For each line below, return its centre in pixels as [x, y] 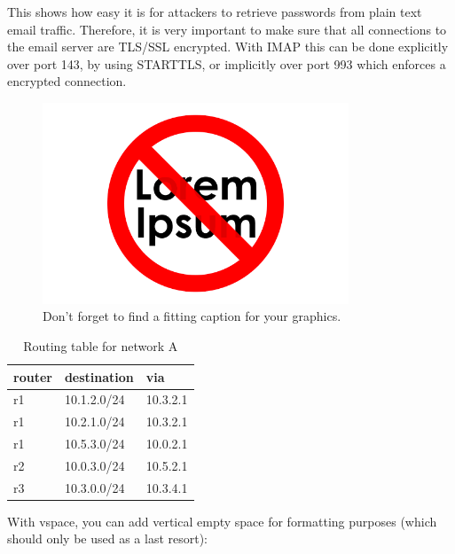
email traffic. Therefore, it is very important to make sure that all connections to [227, 29]
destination [99, 376]
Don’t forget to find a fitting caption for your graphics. [192, 316]
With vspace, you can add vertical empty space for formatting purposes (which [222, 521]
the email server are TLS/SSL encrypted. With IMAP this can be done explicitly [228, 47]
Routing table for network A [101, 345]
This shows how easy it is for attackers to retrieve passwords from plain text [215, 12]
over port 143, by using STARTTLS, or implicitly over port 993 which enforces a [227, 63]
